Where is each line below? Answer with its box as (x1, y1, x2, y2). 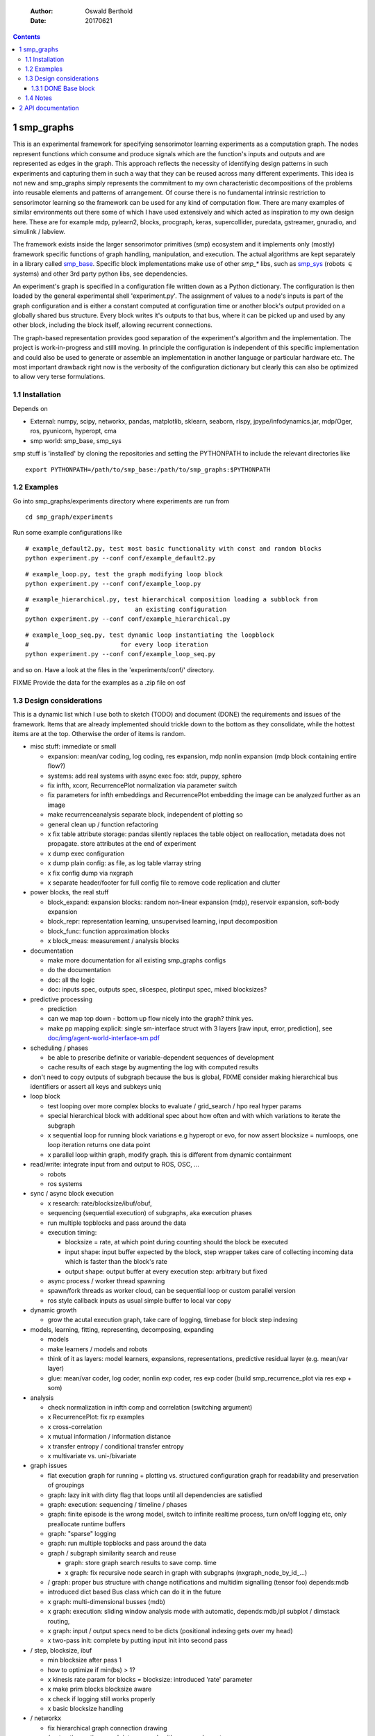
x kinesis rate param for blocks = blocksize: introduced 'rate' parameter (47, 1675, 253, 1683)
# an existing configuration (25, 605, 227, 613)
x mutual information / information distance (47, 1433, 172, 1441)
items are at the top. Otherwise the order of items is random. (12, 730, 186, 738)
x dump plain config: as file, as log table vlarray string (47, 859, 201, 867)
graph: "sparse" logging (47, 1530, 117, 1538)
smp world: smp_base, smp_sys (30, 436, 122, 444)
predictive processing (30, 995, 93, 1003)
